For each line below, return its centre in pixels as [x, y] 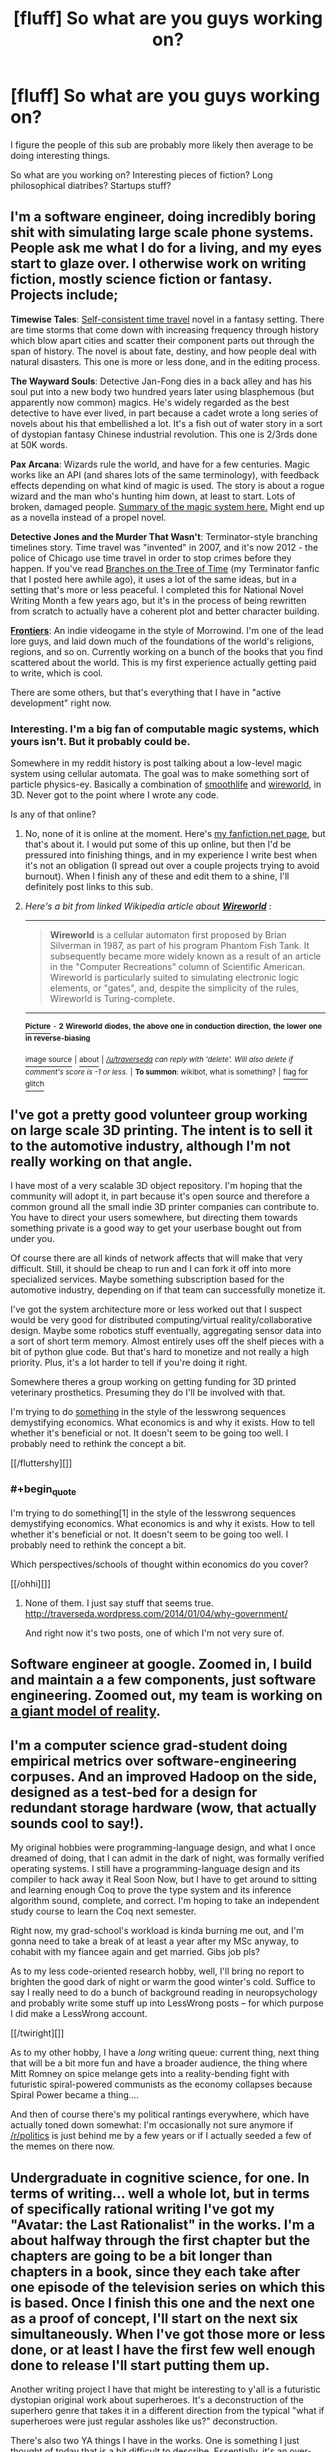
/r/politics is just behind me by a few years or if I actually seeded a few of [161, 2136]
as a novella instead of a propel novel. [88, 517]
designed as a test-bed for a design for [134, 1792]
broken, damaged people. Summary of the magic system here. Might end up [167, 506]
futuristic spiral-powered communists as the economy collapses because [161, 2084]
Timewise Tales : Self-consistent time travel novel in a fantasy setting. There [167, 319]
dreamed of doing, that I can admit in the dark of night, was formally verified [167, 1858]
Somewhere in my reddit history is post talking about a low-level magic [156, 763]
